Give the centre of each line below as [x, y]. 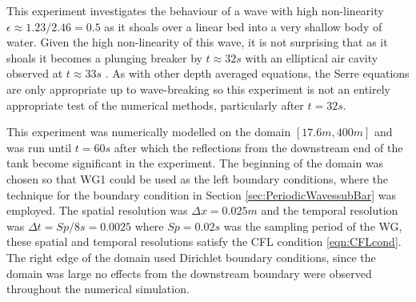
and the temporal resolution [330, 210]
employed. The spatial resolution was [97, 210]
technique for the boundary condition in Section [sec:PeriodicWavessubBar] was [202, 194]
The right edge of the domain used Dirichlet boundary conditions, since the [191, 257]
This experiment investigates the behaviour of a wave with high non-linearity [195, 10]
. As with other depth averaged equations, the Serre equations [257, 73]
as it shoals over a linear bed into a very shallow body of [243, 26]
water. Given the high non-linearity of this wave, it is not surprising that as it [197, 42]
